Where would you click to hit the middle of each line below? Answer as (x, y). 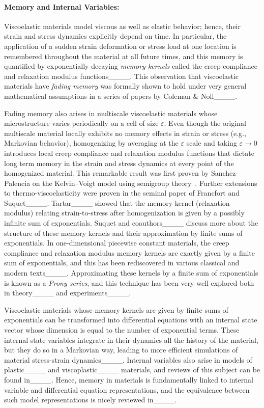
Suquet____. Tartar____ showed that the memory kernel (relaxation (117, 202)
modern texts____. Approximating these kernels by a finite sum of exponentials (131, 273)
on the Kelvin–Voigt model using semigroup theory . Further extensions (145, 183)
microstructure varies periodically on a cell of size (81, 123)
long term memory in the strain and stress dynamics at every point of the (119, 163)
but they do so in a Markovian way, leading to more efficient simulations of (121, 350)
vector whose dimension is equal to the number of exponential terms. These (122, 330)
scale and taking (212, 143)
